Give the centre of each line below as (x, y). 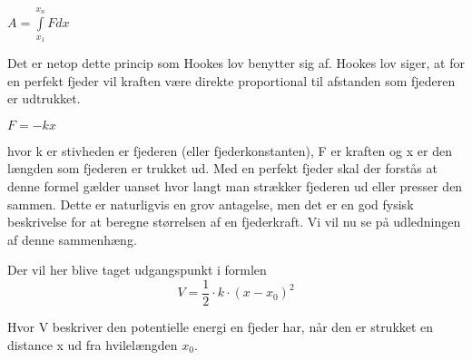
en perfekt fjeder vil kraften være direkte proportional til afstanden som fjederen (231, 80)
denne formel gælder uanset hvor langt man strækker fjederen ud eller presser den (235, 185)
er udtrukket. (44, 98)
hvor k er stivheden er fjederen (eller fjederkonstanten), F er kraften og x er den (230, 150)
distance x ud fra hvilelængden (93, 344)
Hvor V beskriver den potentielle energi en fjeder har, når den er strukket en (221, 326)
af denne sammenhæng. (72, 239)
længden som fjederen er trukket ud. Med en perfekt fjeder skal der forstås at (222, 168)
